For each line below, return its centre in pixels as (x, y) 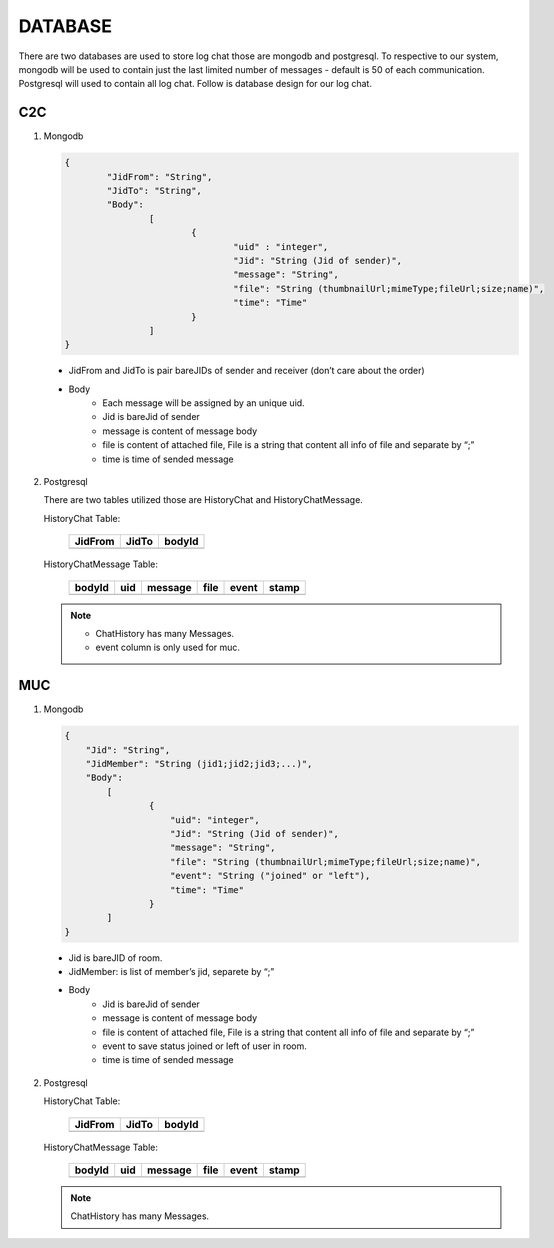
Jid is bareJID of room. (115, 957)
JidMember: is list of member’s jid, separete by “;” (171, 972)
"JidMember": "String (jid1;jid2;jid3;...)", (199, 764)
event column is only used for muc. (167, 647)
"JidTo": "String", (154, 190)
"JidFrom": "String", (159, 176)
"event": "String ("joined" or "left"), (270, 876)
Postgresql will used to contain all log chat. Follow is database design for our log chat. (195, 84)
